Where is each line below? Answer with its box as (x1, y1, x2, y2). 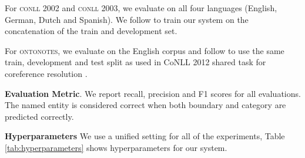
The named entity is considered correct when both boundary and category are (5, 99, 286, 111)
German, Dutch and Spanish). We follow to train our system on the (5, 13, 249, 25)
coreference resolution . (5, 67, 88, 79)
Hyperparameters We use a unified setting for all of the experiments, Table (5, 130, 285, 142)
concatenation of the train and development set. (5, 25, 177, 37)
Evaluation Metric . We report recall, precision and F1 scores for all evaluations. (5, 87, 301, 99)
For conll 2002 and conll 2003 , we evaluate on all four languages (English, (5, 2, 277, 14)
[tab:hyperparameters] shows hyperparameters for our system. (5, 141, 227, 153)
